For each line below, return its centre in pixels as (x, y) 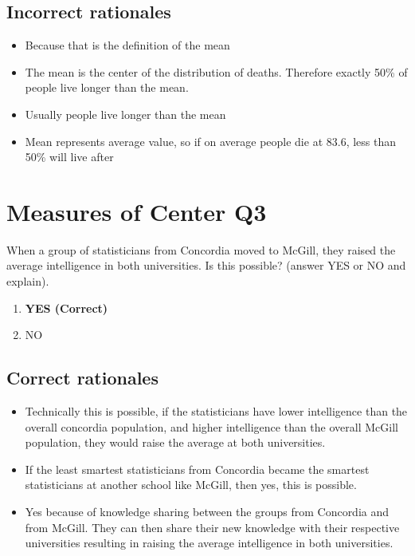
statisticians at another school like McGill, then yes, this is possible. (191, 485)
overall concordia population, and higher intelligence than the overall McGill (211, 426)
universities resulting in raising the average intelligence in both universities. (209, 543)
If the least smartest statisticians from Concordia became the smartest (197, 469)
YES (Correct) (67, 308)
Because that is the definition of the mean (127, 45)
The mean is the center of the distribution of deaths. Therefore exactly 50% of (216, 71)
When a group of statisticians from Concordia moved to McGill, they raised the (201, 249)
